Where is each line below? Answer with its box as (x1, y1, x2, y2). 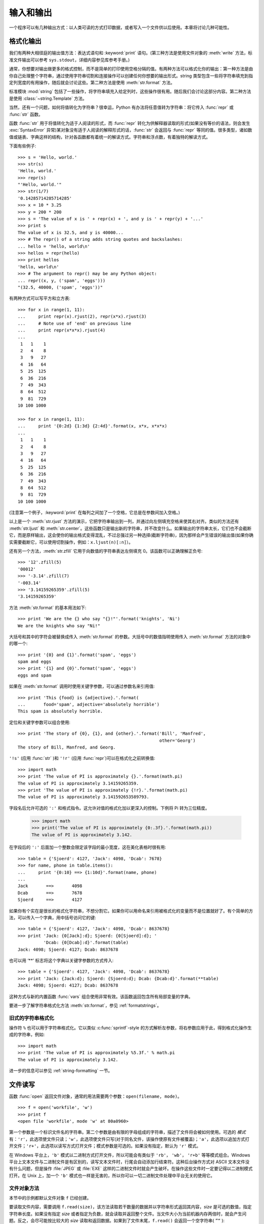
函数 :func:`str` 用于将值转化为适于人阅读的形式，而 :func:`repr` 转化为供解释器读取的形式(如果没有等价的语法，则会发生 (9, 120, 250, 126)
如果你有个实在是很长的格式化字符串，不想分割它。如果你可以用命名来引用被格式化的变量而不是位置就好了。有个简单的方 (9, 908, 253, 914)
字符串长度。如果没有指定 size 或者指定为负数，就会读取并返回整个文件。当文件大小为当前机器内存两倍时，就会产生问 (9, 1211, 247, 1217)
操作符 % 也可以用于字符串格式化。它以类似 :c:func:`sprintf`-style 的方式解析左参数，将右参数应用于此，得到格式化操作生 (9, 1025, 252, 1031)
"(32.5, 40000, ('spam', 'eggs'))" (18, 284, 103, 290)
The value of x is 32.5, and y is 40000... (18, 230, 124, 235)
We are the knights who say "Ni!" (18, 623, 100, 629)
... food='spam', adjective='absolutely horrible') (18, 702, 160, 707)
